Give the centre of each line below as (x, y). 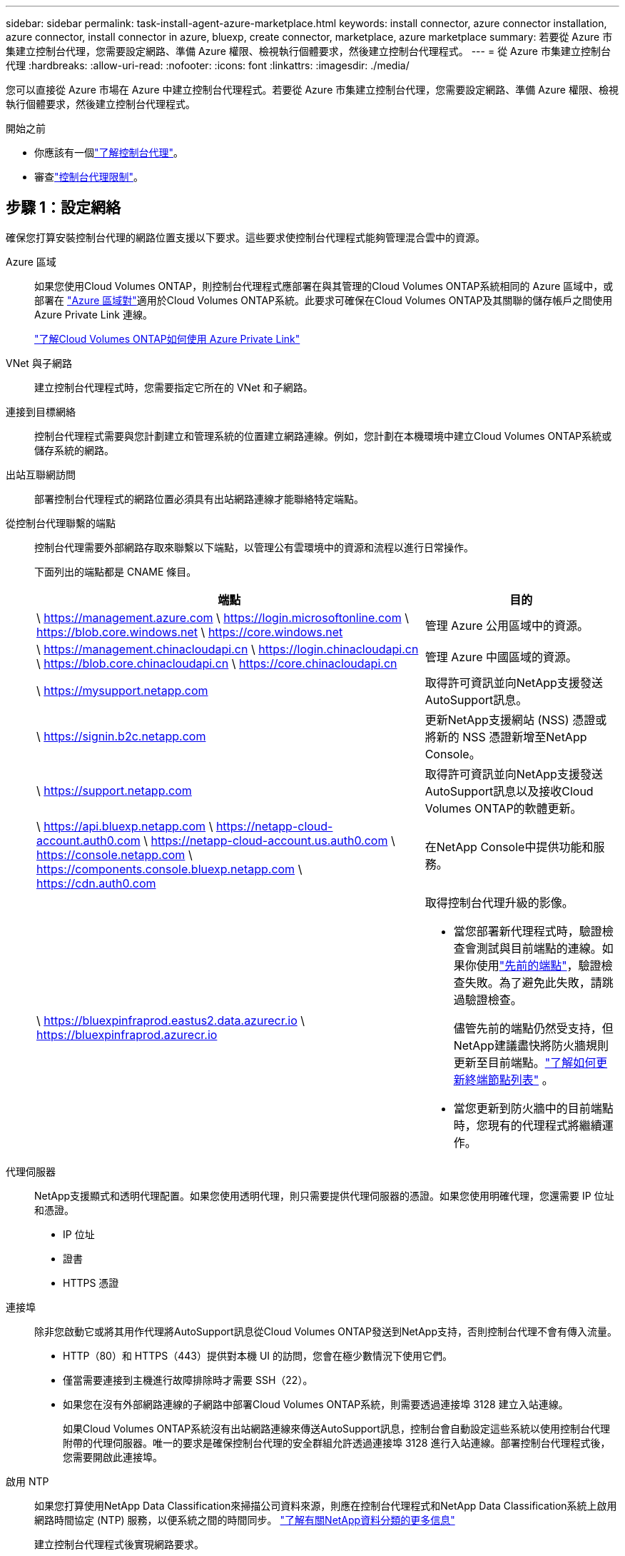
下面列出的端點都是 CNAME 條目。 (116, 571)
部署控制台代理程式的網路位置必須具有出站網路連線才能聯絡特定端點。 (199, 498)
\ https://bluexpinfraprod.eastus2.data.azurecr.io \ (171, 1020)
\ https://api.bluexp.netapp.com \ (125, 826)
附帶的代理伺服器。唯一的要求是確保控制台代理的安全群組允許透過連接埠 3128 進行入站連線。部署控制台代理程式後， (337, 1442)
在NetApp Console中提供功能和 (509, 847)
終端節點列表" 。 (509, 1079)
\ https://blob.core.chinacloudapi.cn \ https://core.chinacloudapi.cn (217, 663)
